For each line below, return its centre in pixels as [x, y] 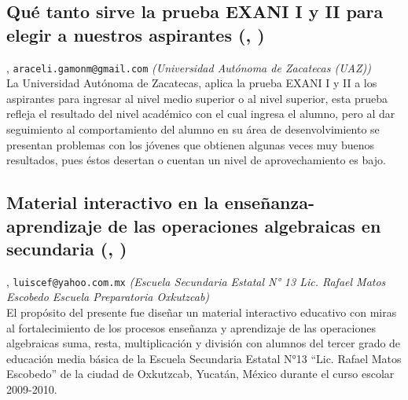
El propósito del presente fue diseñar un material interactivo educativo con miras [202, 312]
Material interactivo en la [112, 202]
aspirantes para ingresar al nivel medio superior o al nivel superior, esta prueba [197, 98]
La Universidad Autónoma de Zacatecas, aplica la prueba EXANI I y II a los [192, 83]
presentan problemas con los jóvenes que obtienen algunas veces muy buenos [191, 144]
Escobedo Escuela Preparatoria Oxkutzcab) [108, 297]
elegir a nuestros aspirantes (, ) [136, 34]
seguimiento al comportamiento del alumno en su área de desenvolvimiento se [193, 129]
